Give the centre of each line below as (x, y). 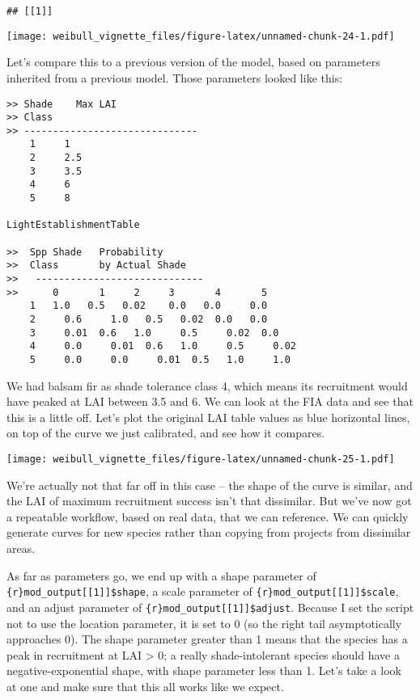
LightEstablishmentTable (73, 225)
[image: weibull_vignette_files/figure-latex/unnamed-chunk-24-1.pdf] (201, 36)
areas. (21, 548)
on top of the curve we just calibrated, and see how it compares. (166, 433)
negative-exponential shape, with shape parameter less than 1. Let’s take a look (204, 670)
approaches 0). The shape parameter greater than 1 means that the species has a (207, 639)
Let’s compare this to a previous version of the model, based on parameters (193, 62)
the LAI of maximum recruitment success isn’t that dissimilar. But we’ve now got (209, 501)
